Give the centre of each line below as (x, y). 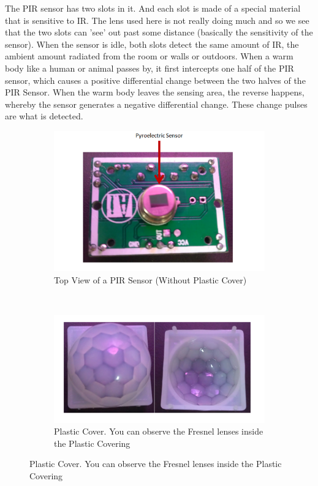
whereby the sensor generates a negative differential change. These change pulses (156, 104)
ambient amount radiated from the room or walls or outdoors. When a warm (149, 56)
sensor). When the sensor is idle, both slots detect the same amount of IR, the (152, 44)
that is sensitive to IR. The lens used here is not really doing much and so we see (157, 20)
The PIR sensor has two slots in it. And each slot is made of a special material (153, 8)
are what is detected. (44, 116)
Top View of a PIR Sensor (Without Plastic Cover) (150, 279)
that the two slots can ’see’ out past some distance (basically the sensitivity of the (159, 32)
